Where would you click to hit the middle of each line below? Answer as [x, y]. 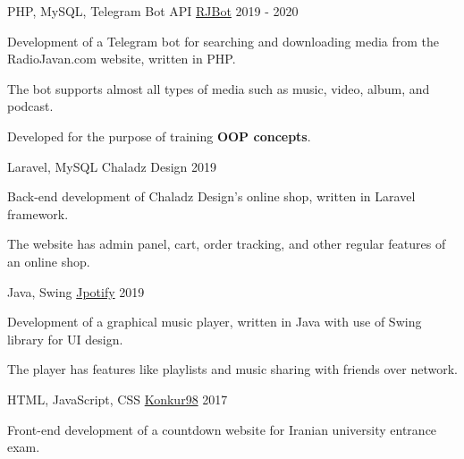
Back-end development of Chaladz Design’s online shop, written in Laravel [211, 196]
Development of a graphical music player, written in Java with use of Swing [215, 322]
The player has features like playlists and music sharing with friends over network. [232, 369]
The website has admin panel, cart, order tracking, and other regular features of [227, 244]
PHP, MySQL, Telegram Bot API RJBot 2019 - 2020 [153, 11]
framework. [38, 213]
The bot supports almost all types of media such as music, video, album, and [219, 88]
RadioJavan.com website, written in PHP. [122, 59]
